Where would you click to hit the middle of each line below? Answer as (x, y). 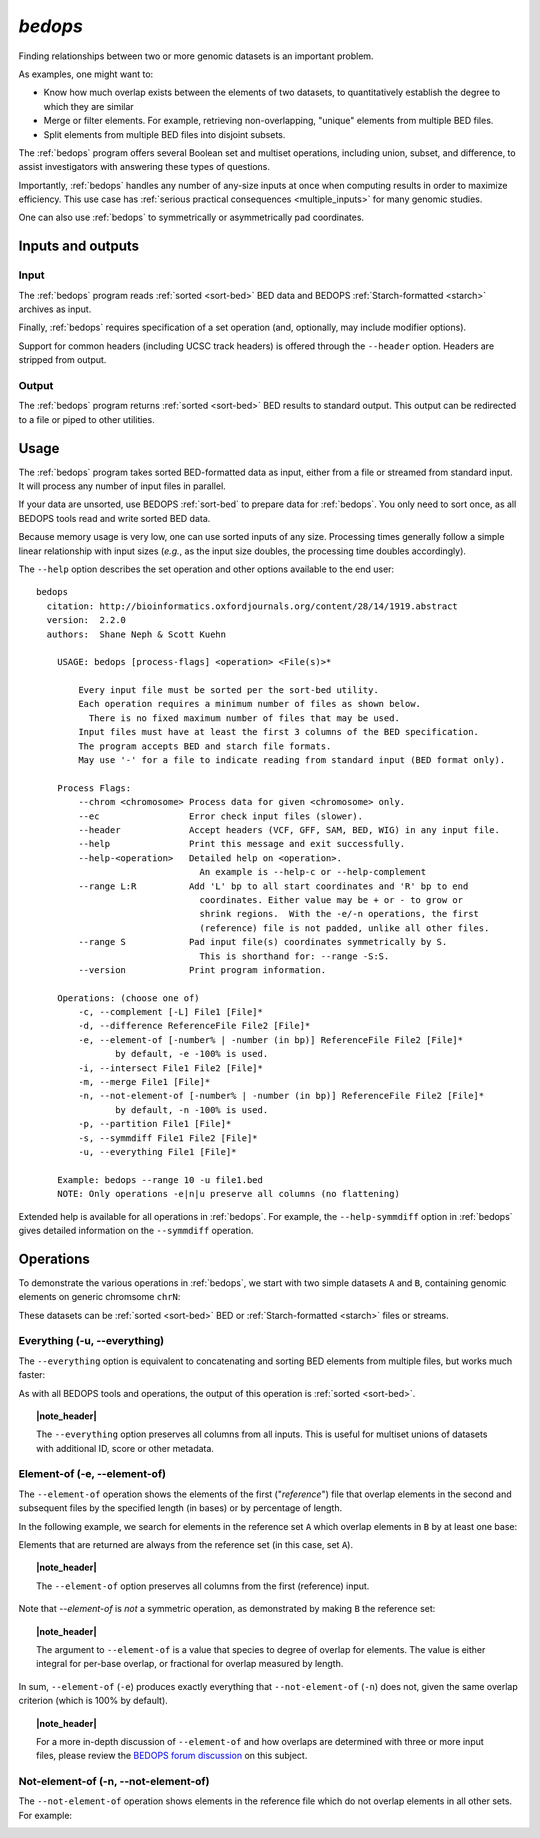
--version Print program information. (202, 969)
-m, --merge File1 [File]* (144, 1082)
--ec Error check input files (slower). (221, 816)
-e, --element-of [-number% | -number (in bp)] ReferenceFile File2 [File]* (271, 1039)
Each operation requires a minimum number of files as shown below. (250, 704)
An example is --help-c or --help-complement (313, 872)
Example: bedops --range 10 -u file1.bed (160, 1179)
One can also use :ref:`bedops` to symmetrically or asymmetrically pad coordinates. (191, 217)
